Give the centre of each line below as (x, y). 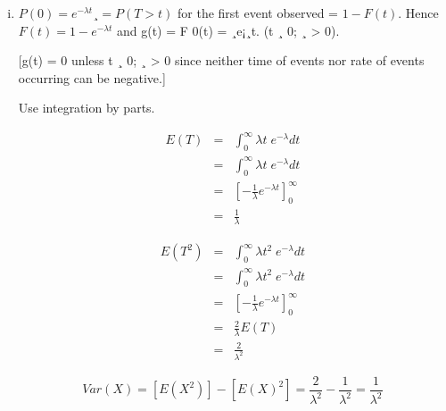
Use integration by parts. (87, 108)
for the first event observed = (258, 13)
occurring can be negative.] (92, 77)
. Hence (418, 13)
